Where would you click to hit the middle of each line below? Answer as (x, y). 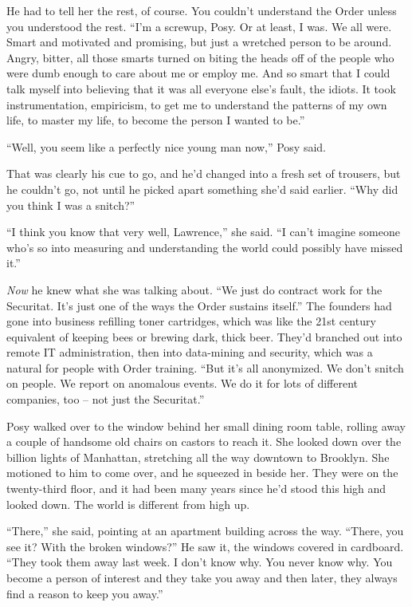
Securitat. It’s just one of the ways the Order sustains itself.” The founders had (199, 305)
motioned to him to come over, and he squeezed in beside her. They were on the (202, 473)
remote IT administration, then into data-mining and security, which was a (190, 352)
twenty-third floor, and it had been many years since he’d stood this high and (196, 489)
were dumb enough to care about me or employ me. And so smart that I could (198, 73)
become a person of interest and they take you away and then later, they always (202, 577)
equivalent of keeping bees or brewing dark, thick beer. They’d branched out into (204, 336)
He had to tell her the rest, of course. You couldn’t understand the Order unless (202, 10)
